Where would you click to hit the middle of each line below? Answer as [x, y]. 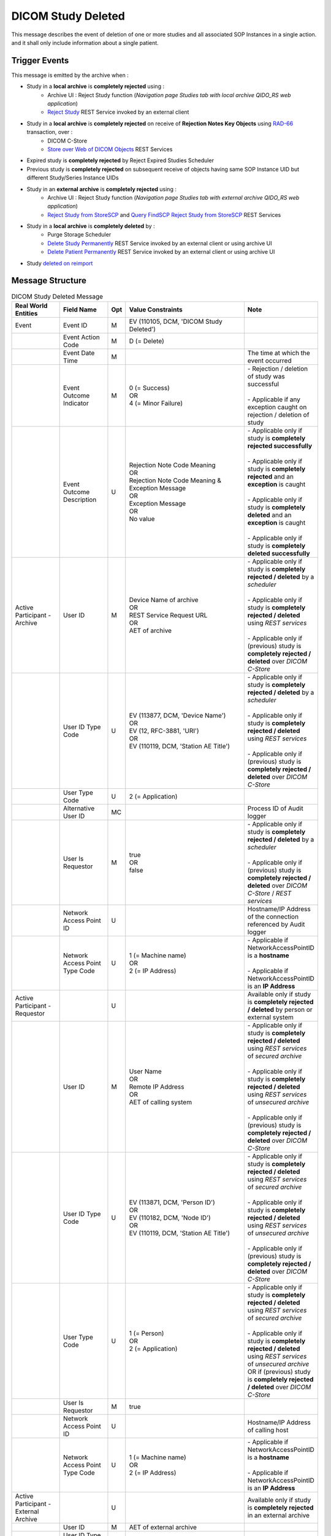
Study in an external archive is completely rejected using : [102, 189]
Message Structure [49, 280]
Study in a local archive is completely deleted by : [91, 226]
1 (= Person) [146, 1333]
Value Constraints [156, 309]
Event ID [75, 325]
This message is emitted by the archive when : [70, 75]
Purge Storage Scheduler [79, 235]
